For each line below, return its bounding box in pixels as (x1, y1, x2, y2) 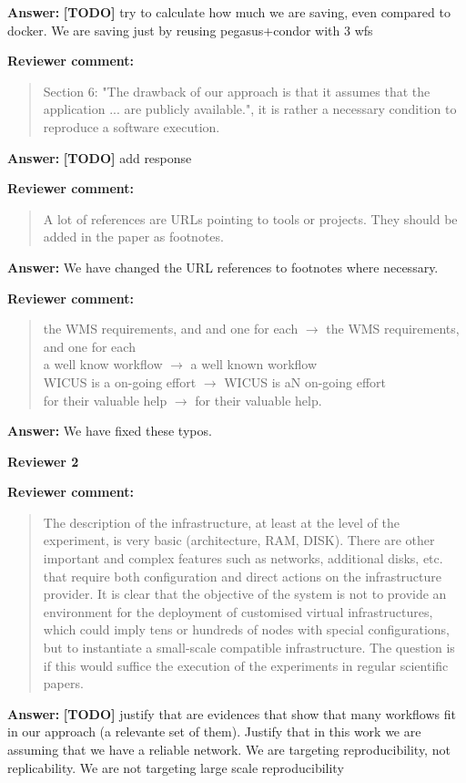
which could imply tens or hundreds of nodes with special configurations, (43, 620, 451, 639)
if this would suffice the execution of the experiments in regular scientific (43, 655, 449, 675)
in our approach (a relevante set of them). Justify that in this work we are (7, 722, 421, 741)
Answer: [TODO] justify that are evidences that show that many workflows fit (7, 704, 456, 723)
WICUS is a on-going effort (43, 372, 197, 391)
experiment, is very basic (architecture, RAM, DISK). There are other (43, 531, 435, 550)
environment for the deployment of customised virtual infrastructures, (43, 602, 433, 621)
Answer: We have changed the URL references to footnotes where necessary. (7, 257, 439, 276)
